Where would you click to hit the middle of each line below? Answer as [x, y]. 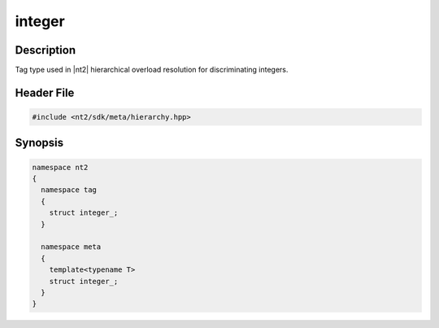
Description [46, 50]
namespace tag [69, 190]
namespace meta [71, 247]
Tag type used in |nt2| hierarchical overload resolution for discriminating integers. [152, 70]
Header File [45, 92]
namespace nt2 [60, 167]
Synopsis [39, 143]
